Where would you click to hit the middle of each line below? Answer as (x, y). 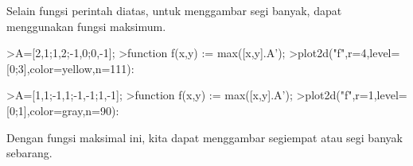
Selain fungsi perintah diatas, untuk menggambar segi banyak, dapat (174, 10)
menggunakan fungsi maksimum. (86, 26)
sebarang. (29, 153)
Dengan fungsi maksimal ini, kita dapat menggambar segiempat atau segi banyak (205, 137)
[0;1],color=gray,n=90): (63, 110)
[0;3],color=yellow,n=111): (70, 68)
